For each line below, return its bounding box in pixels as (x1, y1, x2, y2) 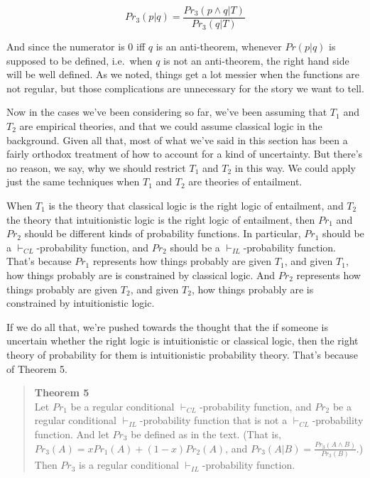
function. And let (34, 426, 109, 441)
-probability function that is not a (139, 413, 288, 428)
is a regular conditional (79, 457, 179, 472)
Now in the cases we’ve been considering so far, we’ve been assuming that (6, 104, 327, 119)
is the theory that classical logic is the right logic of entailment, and (48, 198, 344, 212)
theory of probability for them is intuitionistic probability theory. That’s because (6, 347, 358, 362)
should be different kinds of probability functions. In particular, (24, 226, 301, 241)
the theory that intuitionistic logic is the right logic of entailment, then (6, 212, 315, 227)
